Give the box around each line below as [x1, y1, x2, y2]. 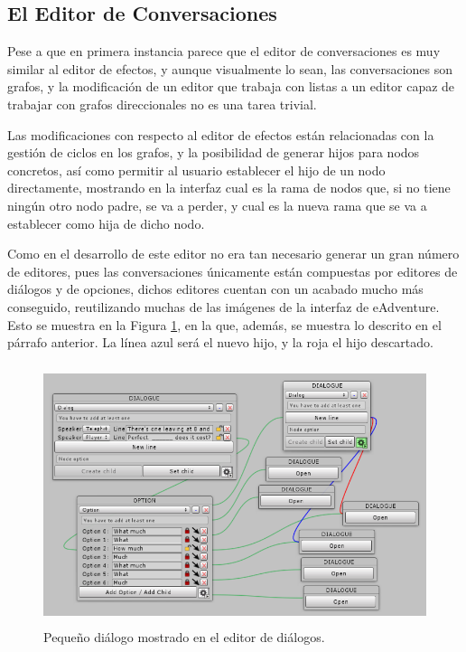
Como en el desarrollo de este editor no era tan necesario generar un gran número [7, 244, 460, 263]
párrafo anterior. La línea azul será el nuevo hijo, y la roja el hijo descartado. [7, 333, 433, 352]
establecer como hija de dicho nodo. [7, 213, 205, 232]
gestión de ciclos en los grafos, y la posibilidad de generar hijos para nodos [7, 143, 420, 162]
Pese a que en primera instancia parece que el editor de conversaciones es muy [7, 42, 441, 61]
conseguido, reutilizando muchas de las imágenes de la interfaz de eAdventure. [7, 297, 440, 316]
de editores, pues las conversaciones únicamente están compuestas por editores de [7, 261, 458, 280]
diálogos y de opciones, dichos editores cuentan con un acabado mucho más [7, 279, 424, 298]
